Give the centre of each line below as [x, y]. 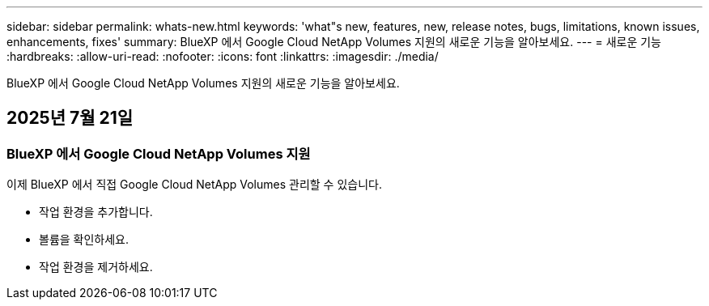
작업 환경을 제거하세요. [96, 267]
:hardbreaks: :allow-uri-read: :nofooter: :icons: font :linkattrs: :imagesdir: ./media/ [223, 56]
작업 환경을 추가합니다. [96, 212]
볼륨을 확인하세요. [84, 240]
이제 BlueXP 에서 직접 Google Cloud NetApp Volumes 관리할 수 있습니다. [194, 185]
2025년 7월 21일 [70, 118]
